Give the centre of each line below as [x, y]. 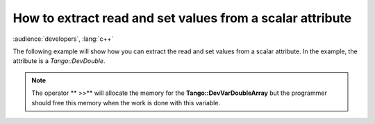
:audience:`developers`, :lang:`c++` [63, 39]
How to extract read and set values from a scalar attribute [182, 18]
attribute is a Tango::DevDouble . [59, 61]
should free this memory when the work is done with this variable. [126, 103]
